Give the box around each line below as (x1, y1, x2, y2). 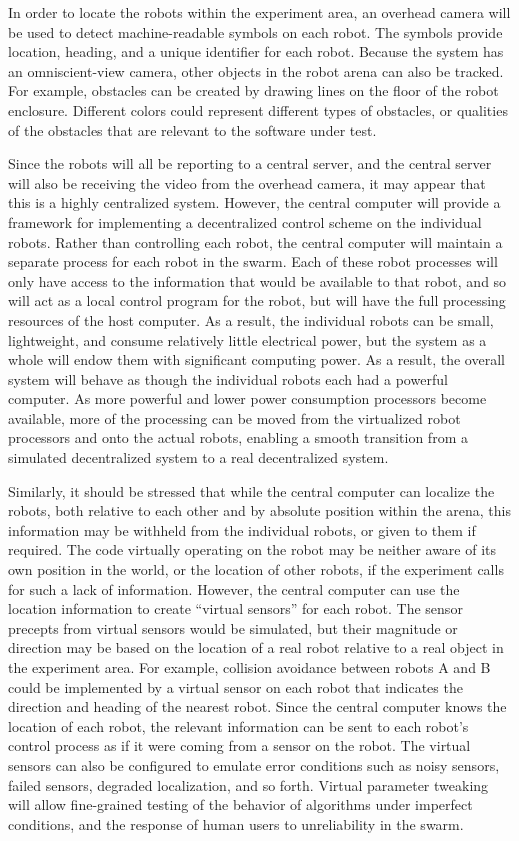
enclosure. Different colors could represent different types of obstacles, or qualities (8, 99, 508, 120)
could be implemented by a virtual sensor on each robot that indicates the (8, 676, 463, 697)
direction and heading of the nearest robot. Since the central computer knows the (8, 696, 507, 717)
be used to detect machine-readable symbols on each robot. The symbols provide (8, 21, 503, 42)
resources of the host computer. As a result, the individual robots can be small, (8, 309, 494, 330)
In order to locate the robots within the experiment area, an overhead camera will (8, 2, 511, 22)
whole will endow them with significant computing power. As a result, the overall (8, 349, 505, 370)
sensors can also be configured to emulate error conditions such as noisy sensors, (8, 754, 500, 775)
